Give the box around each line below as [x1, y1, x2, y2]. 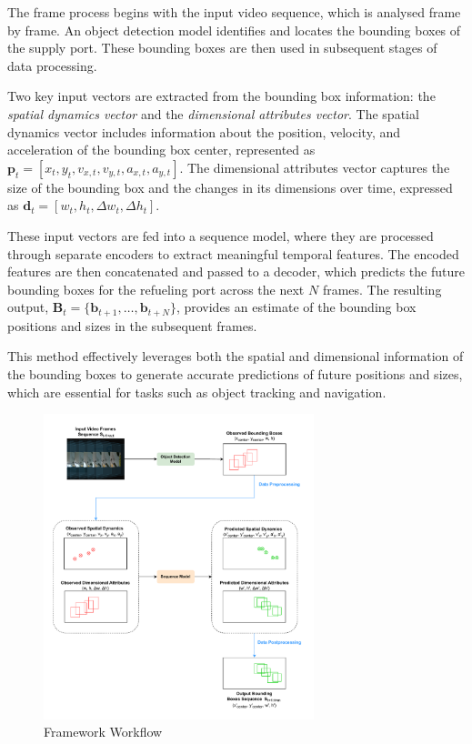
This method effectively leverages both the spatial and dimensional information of [7, 347, 464, 366]
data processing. [7, 55, 97, 75]
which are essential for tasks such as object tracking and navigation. [7, 382, 387, 401]
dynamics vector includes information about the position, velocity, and [7, 122, 401, 141]
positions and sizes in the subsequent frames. [7, 316, 257, 335]
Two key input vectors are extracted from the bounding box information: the [7, 86, 436, 106]
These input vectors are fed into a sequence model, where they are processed [7, 226, 434, 245]
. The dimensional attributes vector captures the [179, 157, 450, 176]
